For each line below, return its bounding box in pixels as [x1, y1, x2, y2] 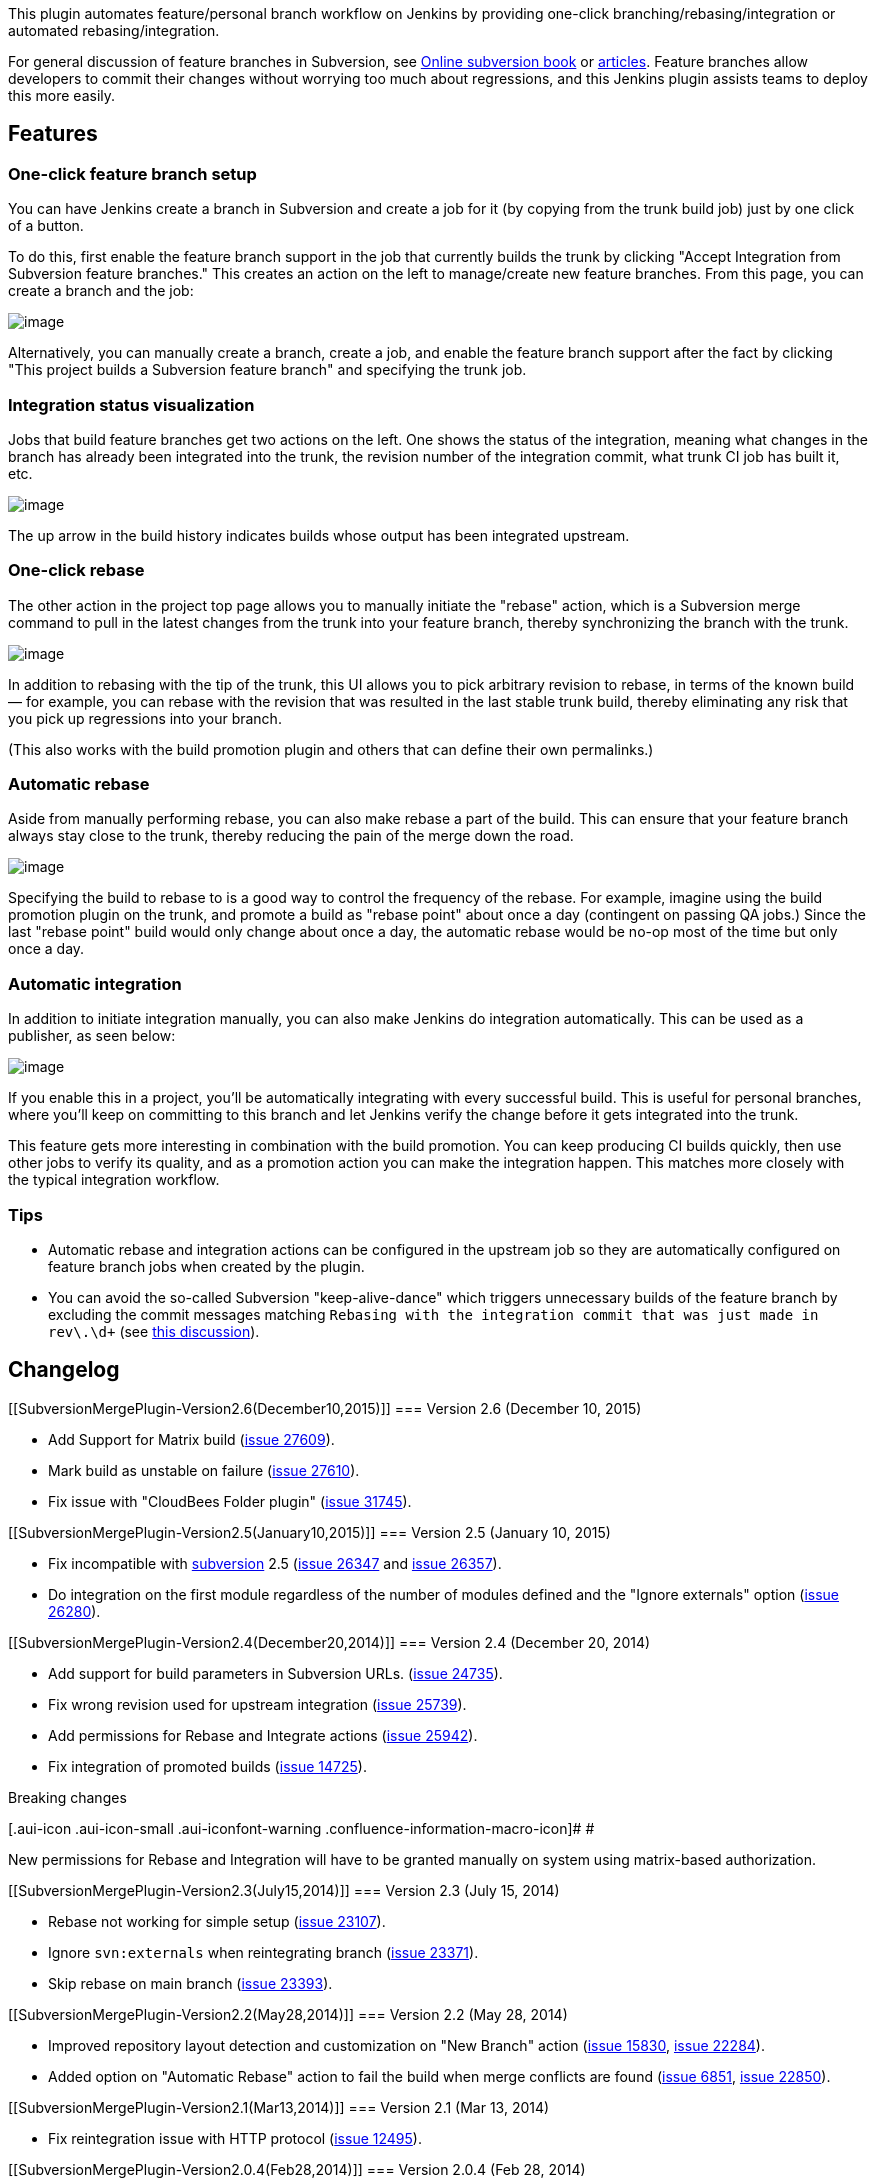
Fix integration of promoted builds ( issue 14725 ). [48, 1757, 367, 1775]
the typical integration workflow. [8, 1171, 220, 1189]
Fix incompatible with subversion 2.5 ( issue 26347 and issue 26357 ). [48, 1554, 502, 1572]
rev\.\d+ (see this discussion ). [48, 1322, 260, 1340]
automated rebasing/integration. [8, 22, 220, 39]
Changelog [8, 1357, 120, 1383]
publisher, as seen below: [8, 1027, 176, 1045]
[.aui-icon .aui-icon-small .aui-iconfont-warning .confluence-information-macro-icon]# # [8, 1819, 595, 1837]
